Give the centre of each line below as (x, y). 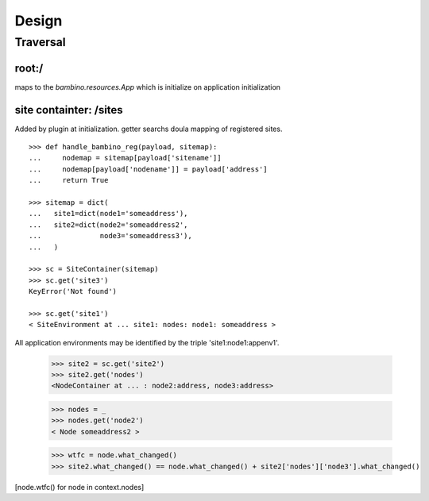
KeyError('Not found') (73, 291)
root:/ (29, 68)
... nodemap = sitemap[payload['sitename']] (125, 158)
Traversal (41, 42)
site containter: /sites (69, 110)
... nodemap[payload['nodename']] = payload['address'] (148, 169)
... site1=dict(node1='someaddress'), (108, 214)
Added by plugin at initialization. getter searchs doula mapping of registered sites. (149, 129)
